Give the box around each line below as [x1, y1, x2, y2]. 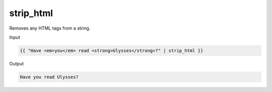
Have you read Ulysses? [20, 74, 79, 80]
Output [9, 60, 24, 66]
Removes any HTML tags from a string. [9, 25, 91, 31]
